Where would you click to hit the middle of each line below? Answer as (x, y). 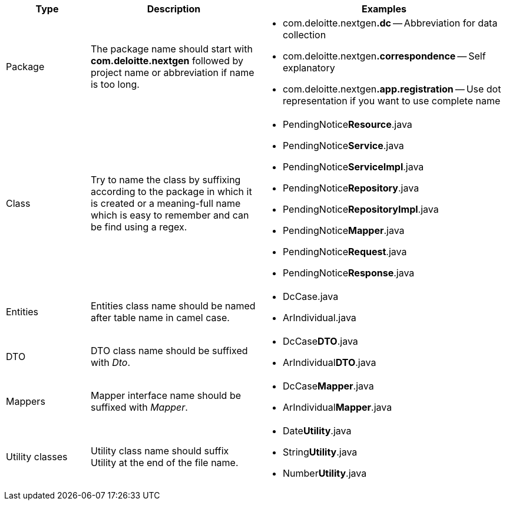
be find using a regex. (139, 227)
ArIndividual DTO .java (329, 362)
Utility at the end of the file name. (164, 463)
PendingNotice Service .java (343, 146)
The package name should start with (171, 49)
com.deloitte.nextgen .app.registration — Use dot (392, 89)
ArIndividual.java (319, 318)
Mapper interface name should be (166, 395)
